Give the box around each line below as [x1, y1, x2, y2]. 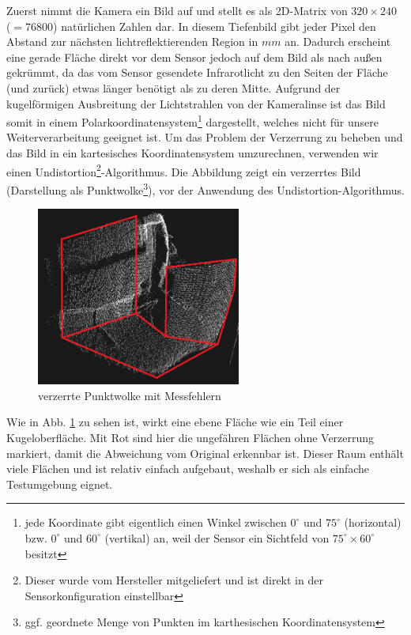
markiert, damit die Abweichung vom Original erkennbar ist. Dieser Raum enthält [6, 444, 404, 461]
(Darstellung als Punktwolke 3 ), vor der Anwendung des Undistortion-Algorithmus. [6, 179, 405, 198]
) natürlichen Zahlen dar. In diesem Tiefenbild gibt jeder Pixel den [53, 17, 376, 34]
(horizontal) [344, 514, 402, 531]
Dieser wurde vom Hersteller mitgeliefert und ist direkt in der [25, 572, 323, 588]
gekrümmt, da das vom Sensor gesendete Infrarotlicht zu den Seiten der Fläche [6, 64, 388, 81]
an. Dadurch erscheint [285, 33, 391, 50]
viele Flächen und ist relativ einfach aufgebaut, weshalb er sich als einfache [6, 460, 370, 477]
